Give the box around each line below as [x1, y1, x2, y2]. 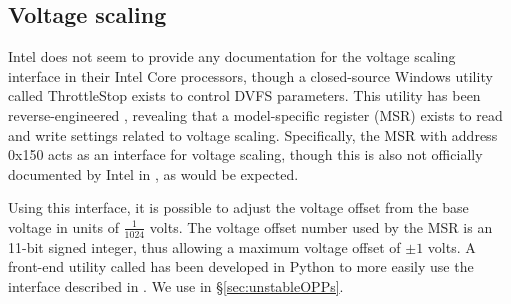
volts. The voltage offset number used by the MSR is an [149, 216, 493, 237]
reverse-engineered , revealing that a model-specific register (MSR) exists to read [8, 104, 503, 125]
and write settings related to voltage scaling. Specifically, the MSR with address [8, 124, 498, 145]
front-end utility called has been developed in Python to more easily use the [8, 256, 474, 277]
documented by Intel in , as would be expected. [8, 163, 299, 184]
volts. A [427, 236, 476, 257]
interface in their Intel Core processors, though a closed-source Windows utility [8, 65, 493, 86]
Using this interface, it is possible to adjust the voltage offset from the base [8, 197, 469, 218]
